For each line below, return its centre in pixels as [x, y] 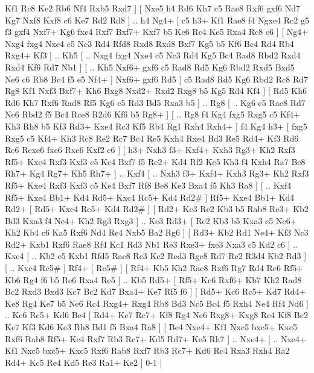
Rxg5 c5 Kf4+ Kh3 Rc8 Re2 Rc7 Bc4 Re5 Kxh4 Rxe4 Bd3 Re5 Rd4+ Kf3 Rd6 [152, 138]
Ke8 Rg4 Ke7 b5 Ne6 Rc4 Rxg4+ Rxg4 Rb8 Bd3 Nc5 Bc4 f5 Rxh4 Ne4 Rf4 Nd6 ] [157, 303]
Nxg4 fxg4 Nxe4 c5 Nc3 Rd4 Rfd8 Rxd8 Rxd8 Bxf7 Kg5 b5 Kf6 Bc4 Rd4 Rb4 [149, 43]
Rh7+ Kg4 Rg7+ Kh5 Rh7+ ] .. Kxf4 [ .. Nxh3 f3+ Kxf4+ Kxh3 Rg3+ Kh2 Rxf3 [157, 173]
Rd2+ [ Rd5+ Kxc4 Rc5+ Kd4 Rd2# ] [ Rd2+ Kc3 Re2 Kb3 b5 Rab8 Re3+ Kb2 [157, 209]
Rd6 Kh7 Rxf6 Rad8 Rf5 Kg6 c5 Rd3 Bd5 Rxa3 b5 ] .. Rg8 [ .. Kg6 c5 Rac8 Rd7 [155, 102]
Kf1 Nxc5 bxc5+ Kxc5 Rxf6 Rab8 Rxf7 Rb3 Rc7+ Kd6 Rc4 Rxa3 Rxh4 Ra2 [147, 350]
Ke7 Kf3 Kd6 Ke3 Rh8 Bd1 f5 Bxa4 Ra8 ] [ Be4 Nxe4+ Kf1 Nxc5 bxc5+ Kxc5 [151, 327]
